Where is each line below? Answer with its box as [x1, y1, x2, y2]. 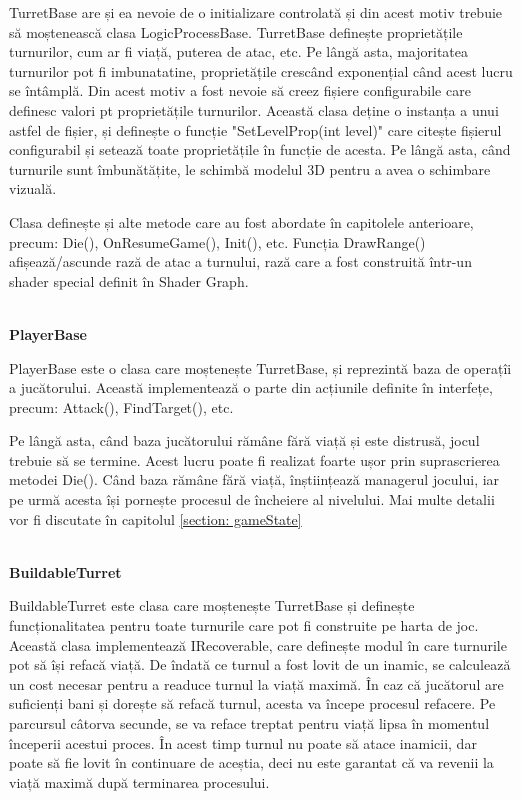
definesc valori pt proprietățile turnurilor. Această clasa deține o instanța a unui [9, 99, 499, 120]
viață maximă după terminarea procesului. [9, 771, 270, 792]
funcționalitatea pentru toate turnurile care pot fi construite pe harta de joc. [9, 615, 479, 636]
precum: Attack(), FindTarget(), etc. [9, 396, 234, 417]
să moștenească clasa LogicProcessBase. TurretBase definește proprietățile [9, 21, 463, 42]
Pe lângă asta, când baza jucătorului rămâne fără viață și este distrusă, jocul [9, 430, 480, 451]
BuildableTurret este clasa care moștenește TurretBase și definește [9, 595, 415, 616]
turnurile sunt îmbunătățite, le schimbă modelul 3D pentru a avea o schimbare [9, 158, 491, 179]
